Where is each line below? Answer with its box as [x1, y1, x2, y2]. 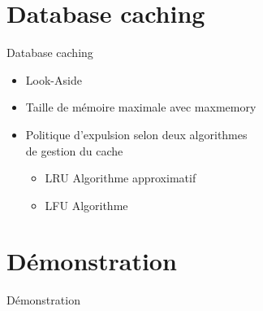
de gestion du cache [25, 142, 123, 159]
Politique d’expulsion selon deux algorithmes [25, 125, 248, 142]
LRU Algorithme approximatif [45, 169, 196, 186]
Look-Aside [25, 71, 82, 88]
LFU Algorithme [45, 196, 128, 213]
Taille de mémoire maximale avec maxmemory [25, 99, 257, 116]
